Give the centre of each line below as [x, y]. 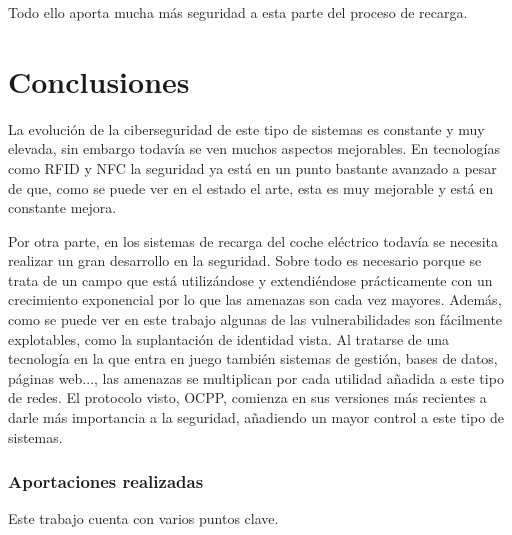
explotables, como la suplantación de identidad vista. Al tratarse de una [229, 338]
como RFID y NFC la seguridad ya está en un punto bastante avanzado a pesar [252, 167]
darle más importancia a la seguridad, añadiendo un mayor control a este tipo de [256, 417]
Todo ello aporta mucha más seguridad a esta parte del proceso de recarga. [238, 12]
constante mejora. [62, 207]
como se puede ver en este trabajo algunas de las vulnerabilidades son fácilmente [255, 319]
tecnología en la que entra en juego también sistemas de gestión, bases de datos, [253, 358]
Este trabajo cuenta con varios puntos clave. [143, 518]
